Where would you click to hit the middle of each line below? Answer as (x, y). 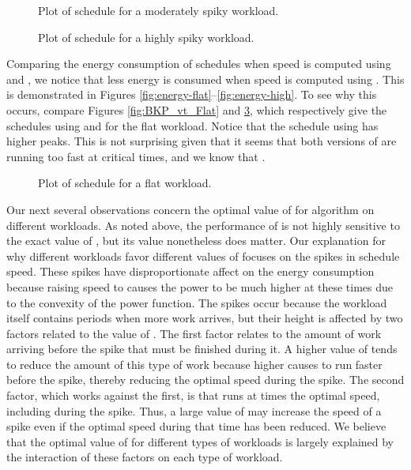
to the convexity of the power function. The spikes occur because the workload (197, 302)
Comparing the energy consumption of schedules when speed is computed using (199, 64)
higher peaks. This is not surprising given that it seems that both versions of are (202, 141)
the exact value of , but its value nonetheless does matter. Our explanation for (196, 241)
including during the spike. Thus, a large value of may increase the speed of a (194, 410)
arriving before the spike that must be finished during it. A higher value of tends (202, 349)
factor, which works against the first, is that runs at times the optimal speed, (193, 395)
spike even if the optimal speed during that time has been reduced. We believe (196, 426)
